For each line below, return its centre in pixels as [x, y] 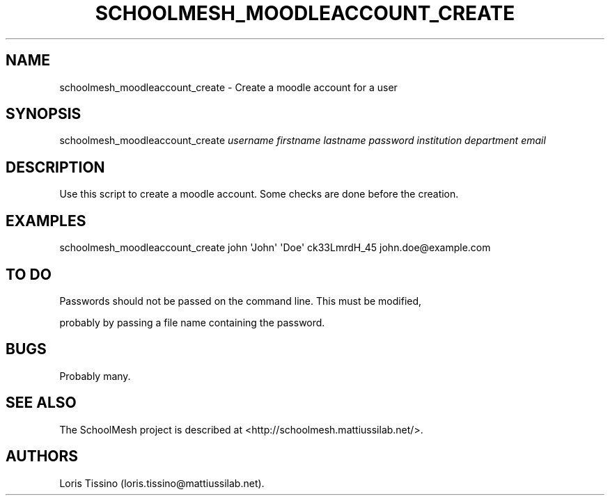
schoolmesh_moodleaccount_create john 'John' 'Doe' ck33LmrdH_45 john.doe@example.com [275, 248]
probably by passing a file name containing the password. [192, 322]
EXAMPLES [46, 221]
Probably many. [95, 376]
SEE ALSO [41, 403]
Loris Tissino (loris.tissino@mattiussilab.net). [162, 483]
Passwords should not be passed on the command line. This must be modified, [241, 301]
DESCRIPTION [55, 167]
